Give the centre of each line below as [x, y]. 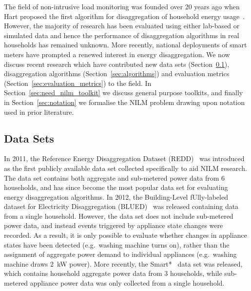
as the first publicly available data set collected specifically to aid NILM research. [125, 168]
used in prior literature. [39, 112]
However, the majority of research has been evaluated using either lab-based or [122, 26]
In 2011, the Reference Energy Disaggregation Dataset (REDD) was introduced [124, 158]
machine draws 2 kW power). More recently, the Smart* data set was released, [123, 263]
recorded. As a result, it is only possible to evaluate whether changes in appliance [125, 235]
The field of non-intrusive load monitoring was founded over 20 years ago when [122, 6]
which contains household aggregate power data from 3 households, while [113, 273]
